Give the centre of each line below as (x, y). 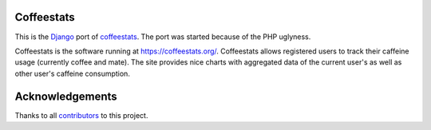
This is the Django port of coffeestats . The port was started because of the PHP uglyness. (163, 37)
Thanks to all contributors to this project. (81, 115)
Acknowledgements (66, 96)
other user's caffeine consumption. (73, 73)
